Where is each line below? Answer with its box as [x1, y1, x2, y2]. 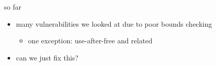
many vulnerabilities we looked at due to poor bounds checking [16, 18, 212, 29]
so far [4, 2, 21, 12]
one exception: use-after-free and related [28, 35, 153, 46]
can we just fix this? [16, 52, 78, 62]
